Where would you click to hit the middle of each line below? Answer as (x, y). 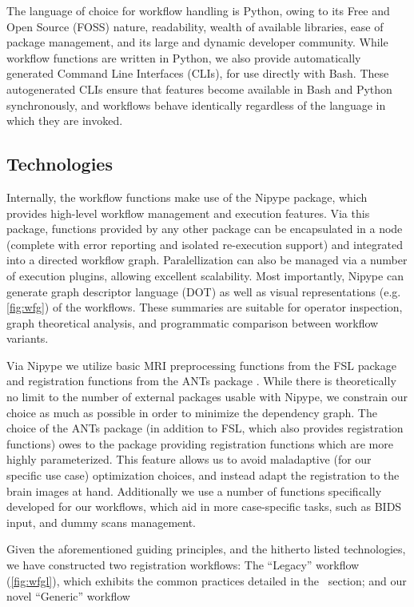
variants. (28, 338)
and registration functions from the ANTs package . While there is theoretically (201, 381)
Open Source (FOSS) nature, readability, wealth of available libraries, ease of (195, 26)
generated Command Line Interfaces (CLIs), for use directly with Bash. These (198, 73)
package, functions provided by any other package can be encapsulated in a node (205, 229)
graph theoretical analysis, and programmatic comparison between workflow (193, 322)
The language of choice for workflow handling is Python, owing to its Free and (198, 10)
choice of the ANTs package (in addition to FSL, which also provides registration (205, 428)
